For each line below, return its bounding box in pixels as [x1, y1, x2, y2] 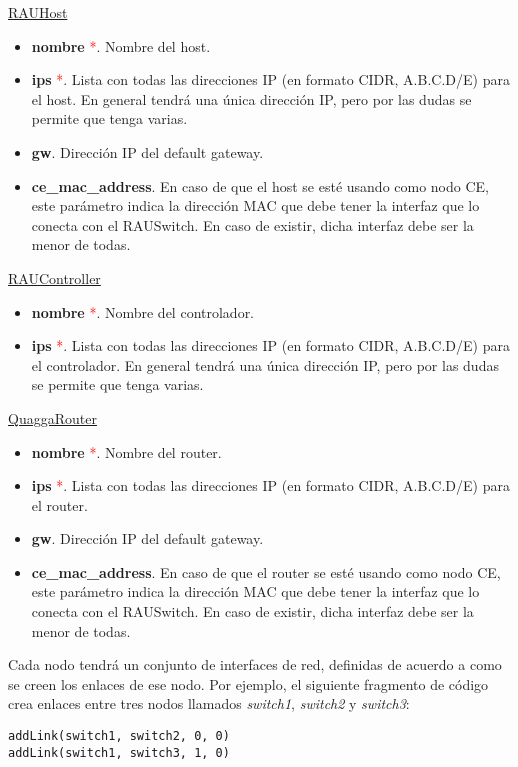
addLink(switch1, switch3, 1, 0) [8, 745, 230, 760]
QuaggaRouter [8, 407, 97, 428]
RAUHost [8, 2, 68, 22]
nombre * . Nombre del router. [31, 441, 222, 462]
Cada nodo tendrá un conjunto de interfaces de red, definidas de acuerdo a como [8, 654, 502, 675]
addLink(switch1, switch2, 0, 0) [8, 729, 230, 744]
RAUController [8, 267, 101, 288]
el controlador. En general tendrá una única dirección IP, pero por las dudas [31, 354, 499, 375]
